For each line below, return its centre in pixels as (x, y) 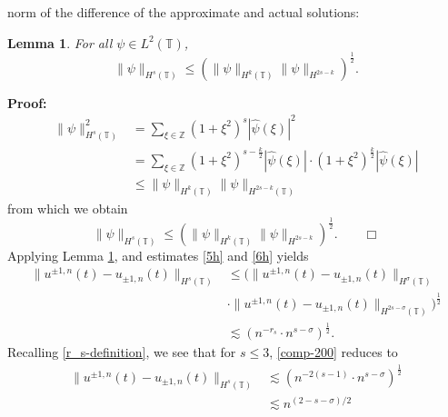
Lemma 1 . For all (60, 42)
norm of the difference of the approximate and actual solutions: (184, 12)
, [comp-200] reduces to (334, 351)
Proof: (27, 102)
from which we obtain (68, 208)
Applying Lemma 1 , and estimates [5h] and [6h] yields (158, 255)
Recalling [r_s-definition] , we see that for (122, 351)
